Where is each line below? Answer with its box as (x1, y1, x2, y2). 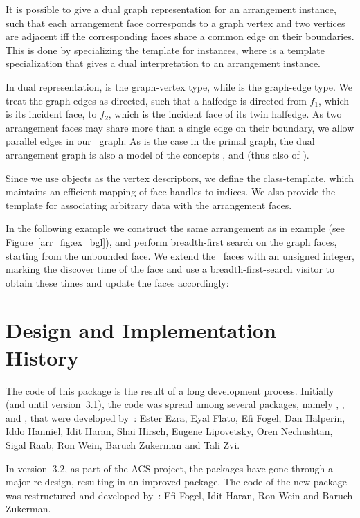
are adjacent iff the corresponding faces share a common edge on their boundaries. (6, 29, 354, 44)
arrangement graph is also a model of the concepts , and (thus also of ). (6, 147, 309, 161)
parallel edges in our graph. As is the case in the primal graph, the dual (6, 134, 315, 148)
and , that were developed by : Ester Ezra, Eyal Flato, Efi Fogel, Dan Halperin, (6, 410, 345, 425)
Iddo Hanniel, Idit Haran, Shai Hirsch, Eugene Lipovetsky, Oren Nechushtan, (6, 424, 333, 438)
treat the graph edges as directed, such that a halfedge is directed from (6, 93, 307, 107)
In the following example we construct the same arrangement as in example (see (6, 221, 345, 235)
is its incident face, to (6, 107, 97, 121)
